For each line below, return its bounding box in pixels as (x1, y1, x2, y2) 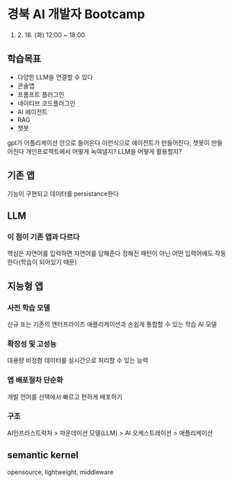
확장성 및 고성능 (7, 339, 57, 349)
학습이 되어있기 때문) (20, 258, 77, 267)
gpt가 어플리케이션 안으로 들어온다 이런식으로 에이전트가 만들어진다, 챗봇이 (7, 138, 210, 147)
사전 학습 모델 (7, 303, 51, 312)
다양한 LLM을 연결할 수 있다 (17, 72, 93, 81)
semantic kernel (7, 450, 79, 461)
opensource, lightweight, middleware (7, 468, 113, 476)
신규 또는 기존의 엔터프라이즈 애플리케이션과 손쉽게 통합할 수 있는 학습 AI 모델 (7, 319, 217, 328)
